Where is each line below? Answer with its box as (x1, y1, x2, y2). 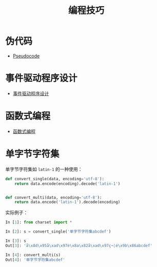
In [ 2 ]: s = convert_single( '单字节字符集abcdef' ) (5, 229, 111, 234)
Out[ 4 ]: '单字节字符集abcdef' (5, 257, 65, 262)
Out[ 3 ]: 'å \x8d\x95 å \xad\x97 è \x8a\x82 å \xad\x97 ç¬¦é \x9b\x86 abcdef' (5, 243, 153, 248)
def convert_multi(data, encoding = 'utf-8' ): (5, 195, 102, 200)
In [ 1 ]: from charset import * (5, 220, 72, 225)
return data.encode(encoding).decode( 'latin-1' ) (14, 181, 121, 186)
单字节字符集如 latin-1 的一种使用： (5, 166, 83, 172)
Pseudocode (12, 52, 40, 59)
